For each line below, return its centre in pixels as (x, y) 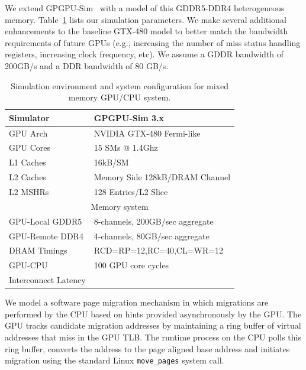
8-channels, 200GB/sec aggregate (154, 221)
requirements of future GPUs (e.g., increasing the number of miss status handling (153, 42)
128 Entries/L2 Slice (131, 191)
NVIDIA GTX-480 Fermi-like (147, 133)
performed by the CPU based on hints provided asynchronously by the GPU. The (153, 314)
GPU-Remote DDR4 (46, 236)
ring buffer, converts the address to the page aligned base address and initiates (147, 348)
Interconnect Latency (47, 280)
